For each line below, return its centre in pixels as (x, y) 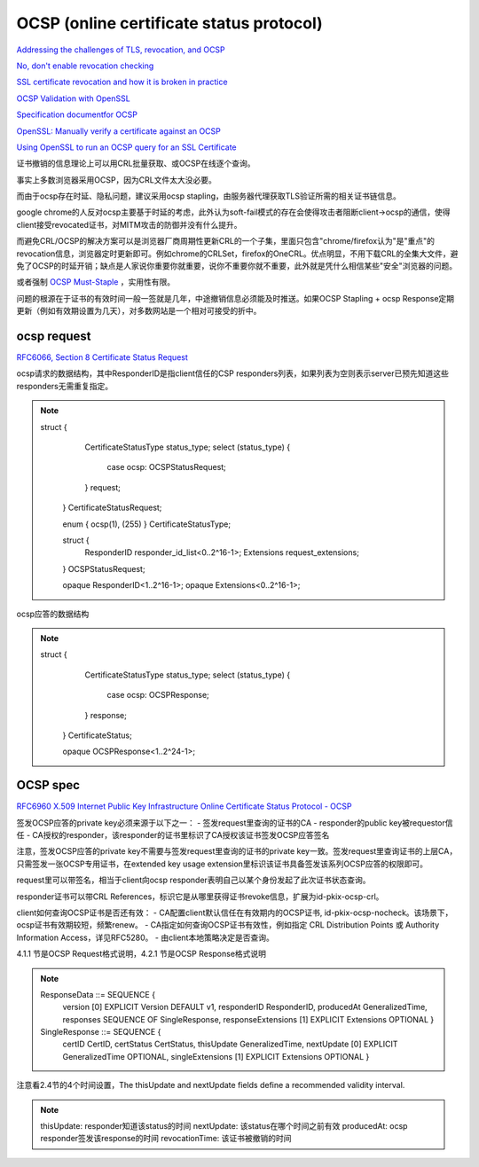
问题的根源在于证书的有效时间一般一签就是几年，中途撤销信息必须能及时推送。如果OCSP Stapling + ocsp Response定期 (236, 298)
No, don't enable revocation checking (85, 66)
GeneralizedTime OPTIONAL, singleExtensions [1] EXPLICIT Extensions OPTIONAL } (216, 1056)
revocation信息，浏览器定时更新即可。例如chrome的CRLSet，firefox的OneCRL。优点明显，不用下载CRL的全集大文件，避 (237, 254)
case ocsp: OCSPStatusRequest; (166, 467)
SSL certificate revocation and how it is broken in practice (122, 82)
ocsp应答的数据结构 (53, 614)
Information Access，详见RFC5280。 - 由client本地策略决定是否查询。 (145, 937)
